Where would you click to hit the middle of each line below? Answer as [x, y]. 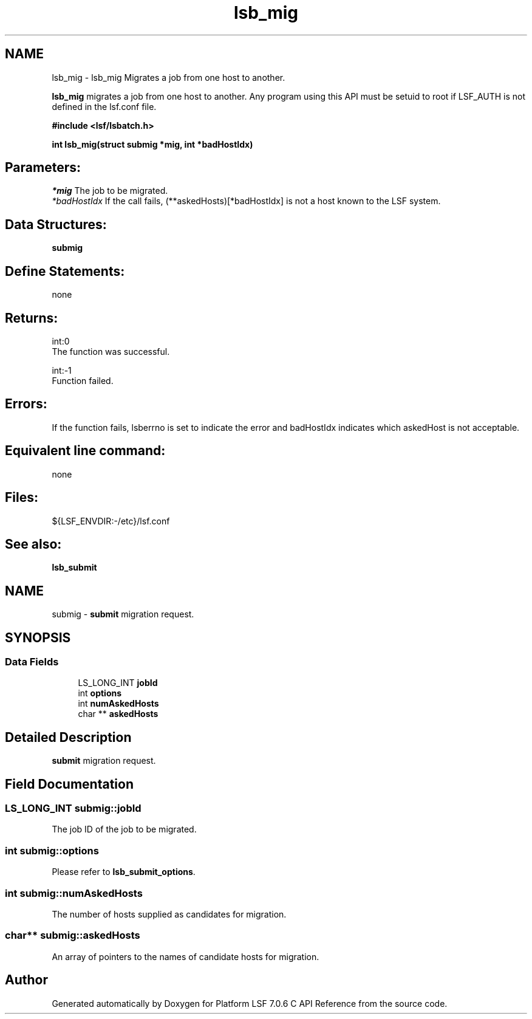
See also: [33, 544]
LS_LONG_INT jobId [118, 683]
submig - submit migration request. [123, 614]
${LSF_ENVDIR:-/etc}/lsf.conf [111, 521]
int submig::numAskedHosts [74, 893]
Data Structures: [56, 224]
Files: [22, 498]
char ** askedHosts [118, 714]
